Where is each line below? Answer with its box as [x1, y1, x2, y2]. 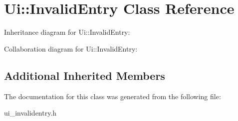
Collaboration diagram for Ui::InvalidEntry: [4, 43, 138, 54]
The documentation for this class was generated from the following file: [4, 91, 221, 101]
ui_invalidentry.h [4, 108, 57, 118]
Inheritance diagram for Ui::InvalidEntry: [4, 27, 130, 37]
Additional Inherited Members [4, 67, 165, 83]
